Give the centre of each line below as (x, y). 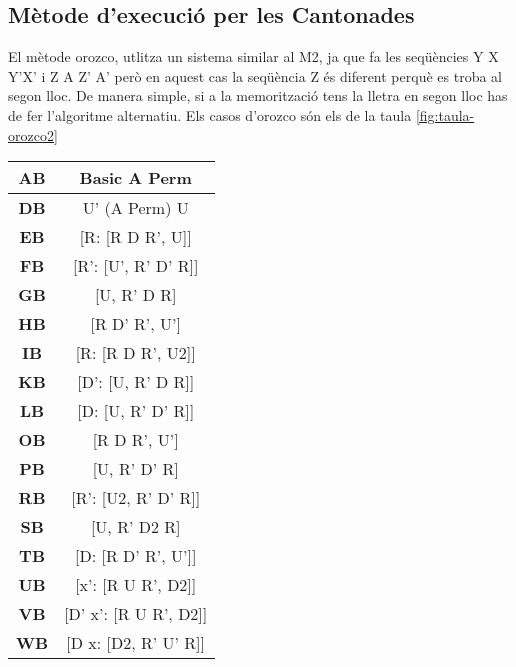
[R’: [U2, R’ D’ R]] (136, 498)
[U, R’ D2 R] (135, 527)
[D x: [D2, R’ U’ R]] (136, 643)
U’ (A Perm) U (135, 208)
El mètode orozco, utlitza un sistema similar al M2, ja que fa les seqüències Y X (253, 56)
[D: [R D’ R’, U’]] (136, 556)
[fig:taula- (445, 114)
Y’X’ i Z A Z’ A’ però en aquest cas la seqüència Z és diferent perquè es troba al (255, 75)
